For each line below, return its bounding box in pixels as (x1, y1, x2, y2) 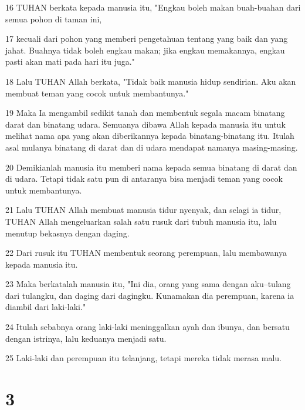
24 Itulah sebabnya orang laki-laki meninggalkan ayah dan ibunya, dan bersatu (5, 321, 290, 333)
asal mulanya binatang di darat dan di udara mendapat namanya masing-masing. (5, 141, 298, 153)
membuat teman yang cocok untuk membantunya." (5, 86, 189, 99)
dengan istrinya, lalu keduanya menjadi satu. (5, 332, 167, 344)
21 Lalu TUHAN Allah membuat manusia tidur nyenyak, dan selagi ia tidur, (5, 204, 282, 216)
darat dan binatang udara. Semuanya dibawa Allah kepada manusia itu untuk (5, 118, 286, 130)
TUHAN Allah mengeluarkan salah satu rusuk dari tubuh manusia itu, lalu (5, 215, 277, 227)
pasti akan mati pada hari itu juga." (5, 55, 135, 68)
